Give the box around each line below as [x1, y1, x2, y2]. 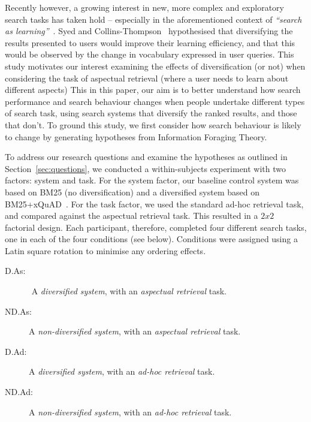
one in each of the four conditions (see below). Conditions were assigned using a [5, 233, 298, 245]
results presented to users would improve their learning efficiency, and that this [5, 36, 295, 49]
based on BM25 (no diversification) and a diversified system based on [5, 185, 260, 198]
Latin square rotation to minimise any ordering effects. [5, 244, 206, 257]
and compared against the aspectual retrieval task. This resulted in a [5, 209, 258, 222]
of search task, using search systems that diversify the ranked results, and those [5, 107, 297, 119]
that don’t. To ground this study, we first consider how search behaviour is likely [5, 118, 301, 131]
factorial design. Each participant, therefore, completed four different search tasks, [5, 221, 307, 233]
